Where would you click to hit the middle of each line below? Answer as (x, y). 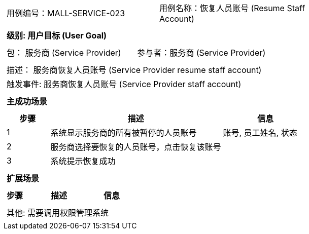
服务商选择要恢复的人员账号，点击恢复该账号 (136, 147)
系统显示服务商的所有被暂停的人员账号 (124, 133)
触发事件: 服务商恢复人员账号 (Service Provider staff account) (124, 84)
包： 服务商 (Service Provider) (64, 53)
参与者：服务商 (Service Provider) (201, 53)
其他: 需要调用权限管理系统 (58, 213)
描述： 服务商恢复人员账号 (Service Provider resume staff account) (134, 70)
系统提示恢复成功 (83, 161)
